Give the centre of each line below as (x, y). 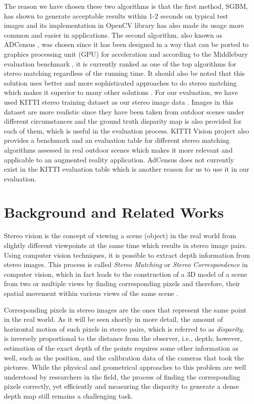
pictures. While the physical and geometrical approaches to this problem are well (125, 367)
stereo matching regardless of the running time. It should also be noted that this (124, 73)
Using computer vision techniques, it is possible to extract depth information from (127, 255)
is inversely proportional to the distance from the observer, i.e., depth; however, (123, 338)
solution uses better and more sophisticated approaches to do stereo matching (120, 82)
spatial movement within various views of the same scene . (91, 293)
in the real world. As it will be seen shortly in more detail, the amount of (114, 319)
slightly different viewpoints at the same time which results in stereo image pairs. (126, 245)
